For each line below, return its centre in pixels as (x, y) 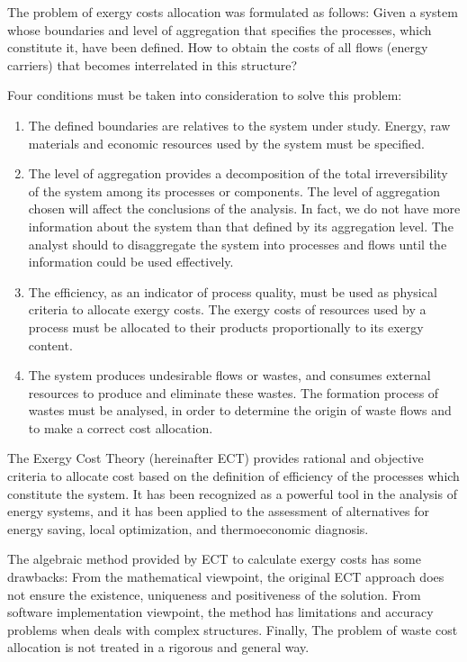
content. (50, 345)
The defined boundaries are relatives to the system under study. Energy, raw (239, 125)
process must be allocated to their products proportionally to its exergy (226, 326)
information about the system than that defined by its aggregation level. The (241, 226)
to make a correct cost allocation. (121, 427)
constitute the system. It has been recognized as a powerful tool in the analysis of (232, 493)
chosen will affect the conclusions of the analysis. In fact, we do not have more (244, 209)
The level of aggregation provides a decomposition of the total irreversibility (238, 173)
